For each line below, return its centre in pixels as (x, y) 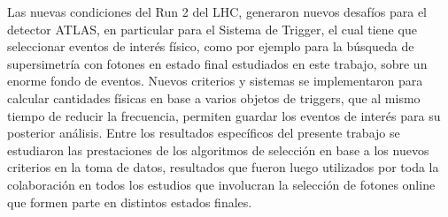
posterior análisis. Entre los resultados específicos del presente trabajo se (204, 133)
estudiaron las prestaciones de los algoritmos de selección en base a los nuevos (218, 150)
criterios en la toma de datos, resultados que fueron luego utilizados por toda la (223, 167)
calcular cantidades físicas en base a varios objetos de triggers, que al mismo (214, 97)
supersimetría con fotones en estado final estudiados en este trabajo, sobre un (217, 63)
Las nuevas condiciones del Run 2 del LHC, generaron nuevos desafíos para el (217, 11)
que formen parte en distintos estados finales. (130, 202)
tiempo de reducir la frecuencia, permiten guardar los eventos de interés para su (224, 115)
